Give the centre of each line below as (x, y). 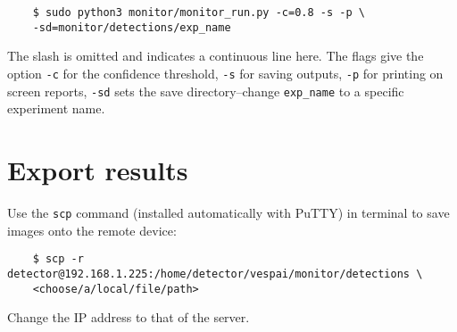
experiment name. (56, 108)
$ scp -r (58, 259)
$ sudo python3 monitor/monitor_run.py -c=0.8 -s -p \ (199, 12)
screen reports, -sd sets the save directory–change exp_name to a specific (206, 91)
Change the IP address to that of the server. (129, 317)
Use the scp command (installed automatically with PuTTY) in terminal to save (228, 212)
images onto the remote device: (92, 230)
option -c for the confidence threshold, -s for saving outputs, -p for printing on (225, 73)
